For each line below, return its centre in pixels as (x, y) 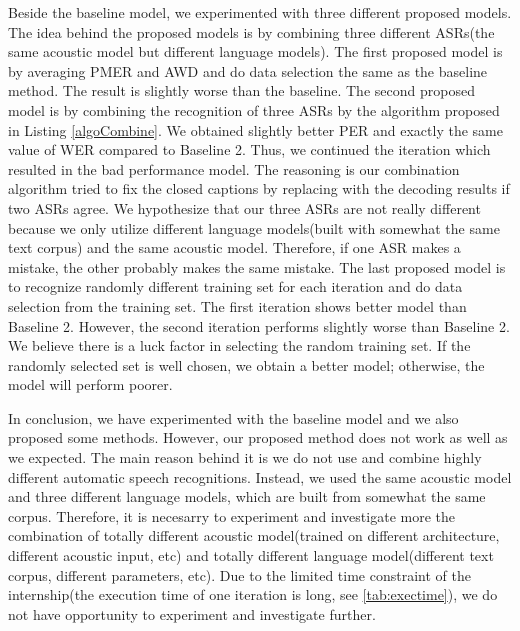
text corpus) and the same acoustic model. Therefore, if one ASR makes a (234, 247)
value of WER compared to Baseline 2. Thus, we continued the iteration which (249, 149)
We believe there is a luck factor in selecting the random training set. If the (239, 345)
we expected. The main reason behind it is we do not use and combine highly (245, 457)
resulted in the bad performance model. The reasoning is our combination (234, 168)
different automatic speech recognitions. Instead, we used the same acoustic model (260, 476)
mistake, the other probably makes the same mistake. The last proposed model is (257, 266)
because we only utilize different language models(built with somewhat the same (254, 227)
